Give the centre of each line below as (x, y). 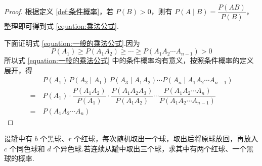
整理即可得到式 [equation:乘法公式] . (61, 26)
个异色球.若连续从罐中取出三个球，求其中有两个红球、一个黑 (154, 148)
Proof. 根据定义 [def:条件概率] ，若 (59, 11)
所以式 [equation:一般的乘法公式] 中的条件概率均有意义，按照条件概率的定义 (129, 60)
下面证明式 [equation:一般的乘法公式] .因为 (72, 43)
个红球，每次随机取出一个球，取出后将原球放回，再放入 (166, 139)
